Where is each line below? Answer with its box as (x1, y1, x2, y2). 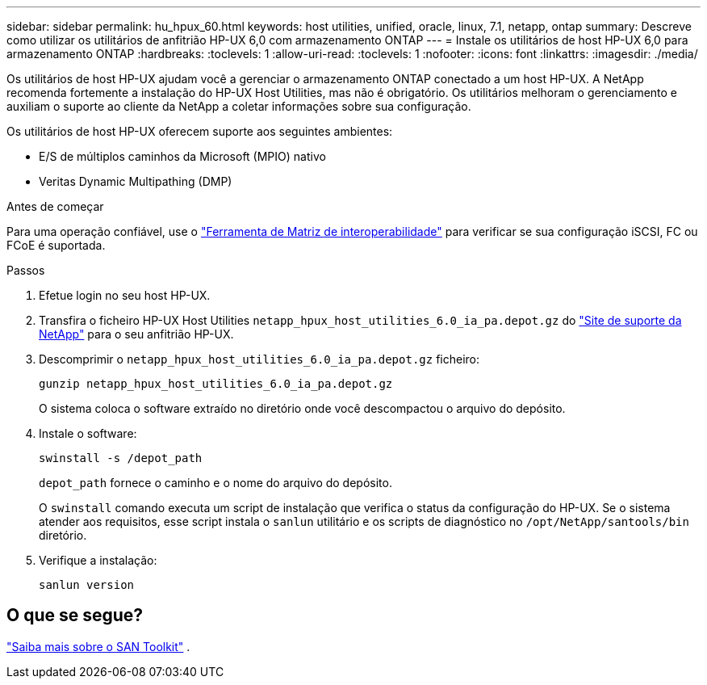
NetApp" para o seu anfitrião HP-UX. (39, 327, 234, 341)
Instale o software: (39, 427, 137, 440)
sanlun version (39, 578, 135, 591)
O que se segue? (6, 605, 144, 626)
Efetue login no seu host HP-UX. (39, 288, 211, 302)
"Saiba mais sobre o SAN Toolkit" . (6, 639, 190, 653)
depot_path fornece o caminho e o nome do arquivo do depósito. (39, 476, 392, 490)
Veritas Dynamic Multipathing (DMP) (39, 174, 232, 188)
